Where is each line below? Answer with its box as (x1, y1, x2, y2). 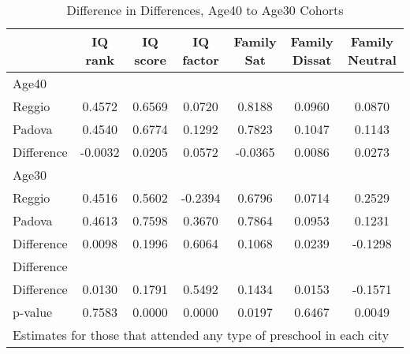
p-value (13, 303, 53, 321)
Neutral (347, 50, 397, 69)
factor (182, 50, 219, 69)
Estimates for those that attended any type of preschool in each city (13, 326, 389, 344)
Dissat (292, 50, 332, 69)
